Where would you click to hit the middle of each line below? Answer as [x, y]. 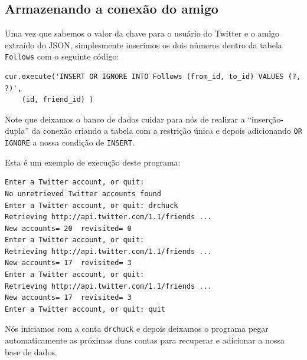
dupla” [17, 131]
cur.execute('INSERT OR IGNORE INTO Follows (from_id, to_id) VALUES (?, [153, 77]
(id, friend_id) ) [58, 100]
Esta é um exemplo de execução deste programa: [93, 162]
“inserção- [265, 119]
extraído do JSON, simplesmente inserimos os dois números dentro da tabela [143, 44]
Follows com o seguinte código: [62, 56]
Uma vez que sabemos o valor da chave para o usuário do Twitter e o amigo [142, 33]
